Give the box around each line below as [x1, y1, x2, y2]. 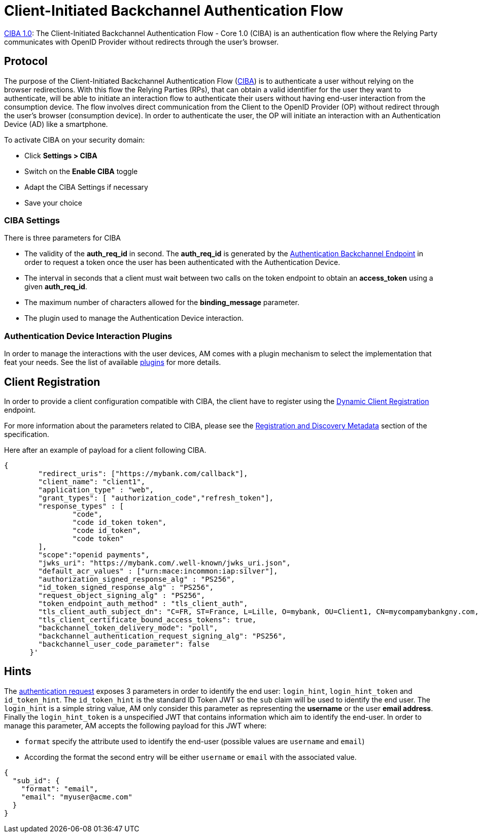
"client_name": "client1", [38, 477, 146, 486]
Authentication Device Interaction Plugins [4, 330, 173, 341]
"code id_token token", [72, 518, 167, 526]
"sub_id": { [12, 776, 60, 785]
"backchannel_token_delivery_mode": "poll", [38, 623, 218, 632]
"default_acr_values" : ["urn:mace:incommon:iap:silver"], [38, 566, 278, 575]
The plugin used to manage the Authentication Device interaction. [24, 314, 244, 323]
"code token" [72, 534, 124, 543]
